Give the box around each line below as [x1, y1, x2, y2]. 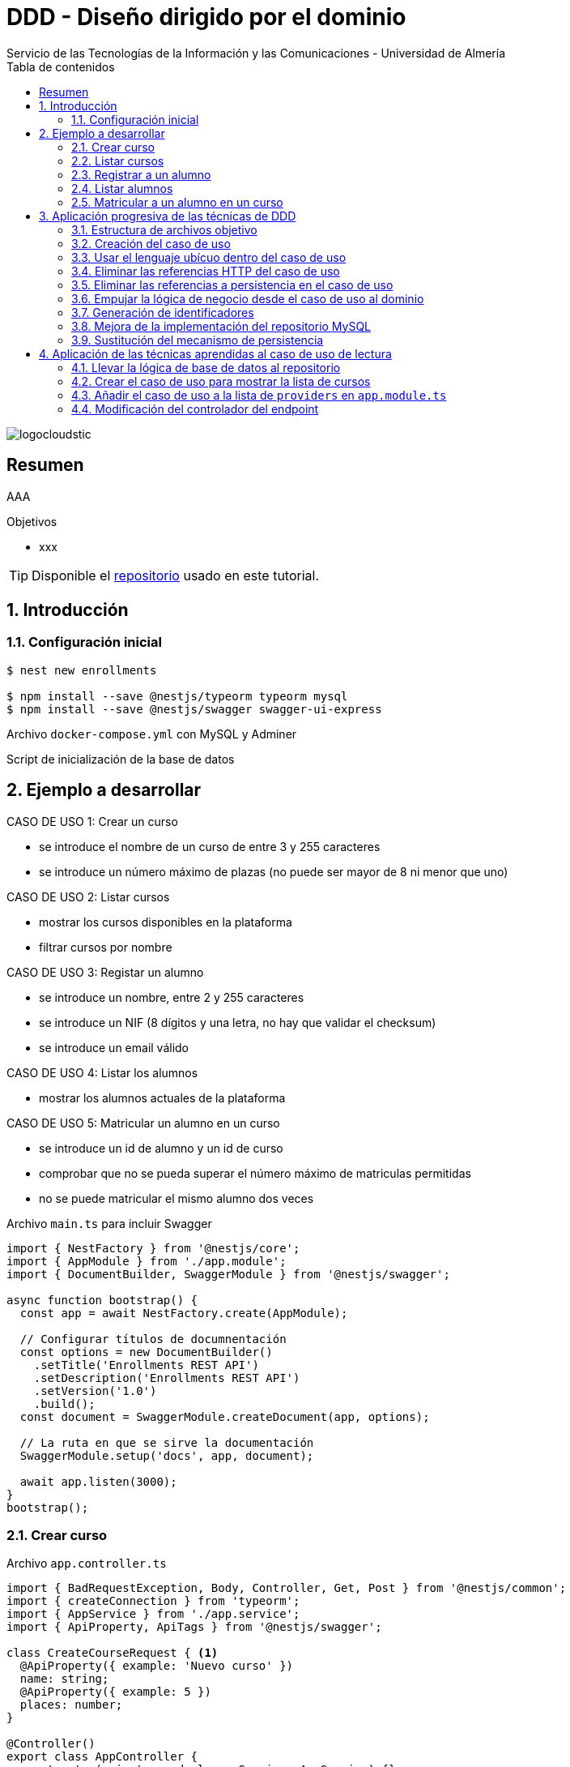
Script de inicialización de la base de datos [6, 751, 235, 766]
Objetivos [6, 514, 57, 528]
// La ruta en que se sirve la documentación [19, 1435, 314, 1449]
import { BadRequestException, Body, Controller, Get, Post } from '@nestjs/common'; [6, 1581, 567, 1595]
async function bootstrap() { [6, 1293, 198, 1307]
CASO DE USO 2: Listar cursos [6, 889, 170, 904]
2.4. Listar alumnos [71, 181, 173, 195]
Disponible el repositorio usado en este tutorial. [32, 567, 320, 584]
